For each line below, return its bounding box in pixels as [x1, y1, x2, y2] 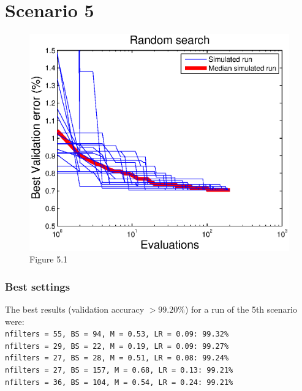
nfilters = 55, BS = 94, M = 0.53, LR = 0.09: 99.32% [5, 330, 229, 339]
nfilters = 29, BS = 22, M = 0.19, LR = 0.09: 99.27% [5, 341, 229, 351]
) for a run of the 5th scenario [184, 302, 297, 315]
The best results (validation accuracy [5, 302, 145, 315]
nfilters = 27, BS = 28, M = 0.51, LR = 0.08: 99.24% [5, 354, 229, 363]
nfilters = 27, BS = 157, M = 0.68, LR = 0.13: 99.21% [5, 366, 233, 375]
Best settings [5, 278, 70, 294]
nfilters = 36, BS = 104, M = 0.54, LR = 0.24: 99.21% [5, 378, 233, 387]
